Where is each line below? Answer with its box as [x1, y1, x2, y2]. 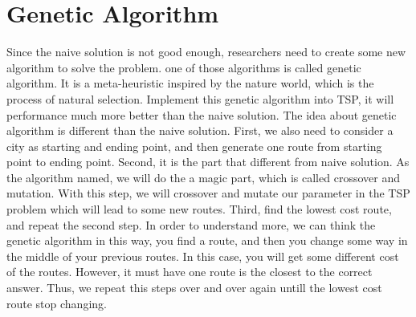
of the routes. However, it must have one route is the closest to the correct [6, 263, 373, 280]
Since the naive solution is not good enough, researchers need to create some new [6, 43, 406, 60]
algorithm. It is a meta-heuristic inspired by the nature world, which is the [6, 75, 374, 91]
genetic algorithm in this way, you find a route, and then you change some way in [6, 232, 408, 249]
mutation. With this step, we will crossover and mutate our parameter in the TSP [6, 185, 410, 201]
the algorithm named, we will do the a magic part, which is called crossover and [6, 169, 400, 185]
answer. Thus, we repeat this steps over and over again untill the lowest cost [6, 279, 382, 296]
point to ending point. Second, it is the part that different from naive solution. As [6, 153, 410, 170]
